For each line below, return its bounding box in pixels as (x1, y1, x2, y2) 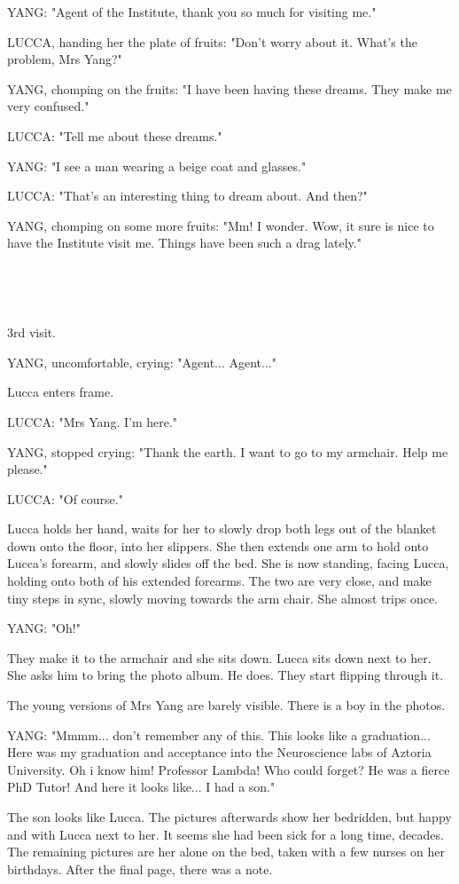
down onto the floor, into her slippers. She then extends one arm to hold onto (7, 536, 429, 555)
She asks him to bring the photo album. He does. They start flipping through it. (7, 666, 444, 684)
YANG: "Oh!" (7, 619, 81, 637)
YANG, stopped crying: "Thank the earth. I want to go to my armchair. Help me (7, 442, 448, 461)
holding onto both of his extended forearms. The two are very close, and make (7, 572, 432, 590)
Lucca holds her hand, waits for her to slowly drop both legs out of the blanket (7, 519, 437, 538)
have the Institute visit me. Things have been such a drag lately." (7, 233, 362, 252)
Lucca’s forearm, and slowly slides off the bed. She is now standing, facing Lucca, (7, 554, 449, 572)
